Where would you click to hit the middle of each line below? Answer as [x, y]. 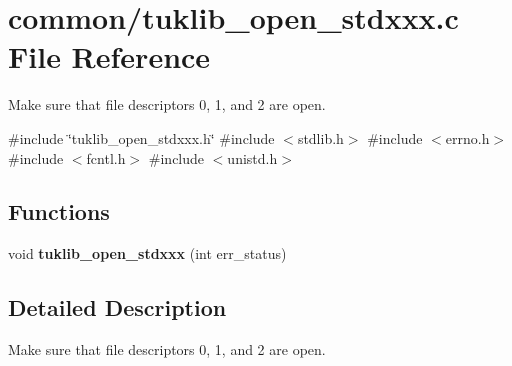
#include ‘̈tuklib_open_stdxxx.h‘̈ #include [141, 137]
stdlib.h [320, 137]
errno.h [467, 137]
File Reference [109, 56]
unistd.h [252, 157]
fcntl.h [106, 157]
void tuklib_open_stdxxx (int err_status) [147, 253]
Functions [59, 211]
